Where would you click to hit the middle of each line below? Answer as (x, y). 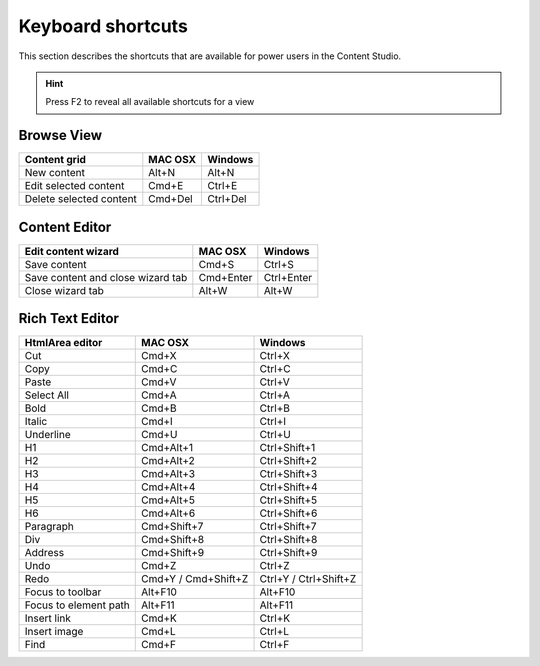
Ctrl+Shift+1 (287, 448)
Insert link (48, 618)
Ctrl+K (274, 618)
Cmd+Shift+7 (172, 527)
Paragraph (49, 527)
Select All (47, 395)
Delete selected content (80, 199)
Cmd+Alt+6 (168, 513)
